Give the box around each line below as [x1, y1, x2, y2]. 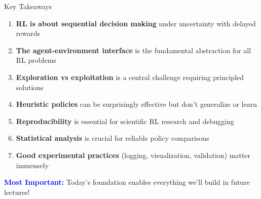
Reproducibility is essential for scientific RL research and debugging [16, 115, 235, 126]
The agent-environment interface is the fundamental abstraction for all [16, 45, 251, 55]
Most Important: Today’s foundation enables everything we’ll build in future [4, 177, 250, 187]
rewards [16, 28, 41, 38]
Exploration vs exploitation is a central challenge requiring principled [16, 71, 244, 82]
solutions [16, 82, 44, 92]
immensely [16, 160, 49, 170]
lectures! [4, 186, 30, 197]
